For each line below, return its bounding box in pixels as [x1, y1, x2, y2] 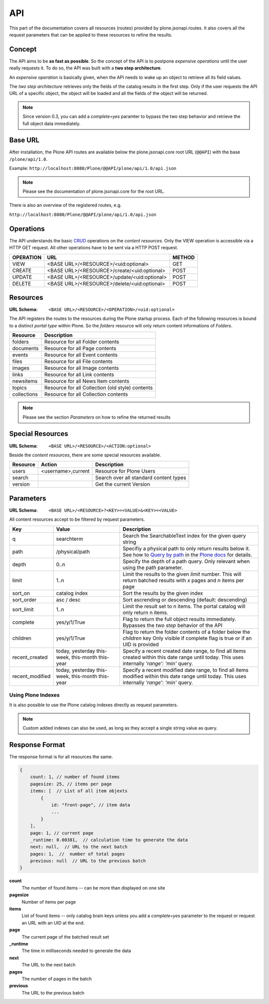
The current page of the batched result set [21, 934, 109, 940]
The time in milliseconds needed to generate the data [21, 948, 132, 954]
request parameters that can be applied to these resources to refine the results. [9, 31, 173, 37]
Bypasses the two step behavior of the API [123, 622, 223, 629]
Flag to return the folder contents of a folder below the [123, 628, 251, 635]
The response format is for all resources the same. [9, 754, 113, 760]
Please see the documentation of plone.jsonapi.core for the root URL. [22, 188, 165, 194]
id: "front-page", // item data [51, 802, 131, 808]
